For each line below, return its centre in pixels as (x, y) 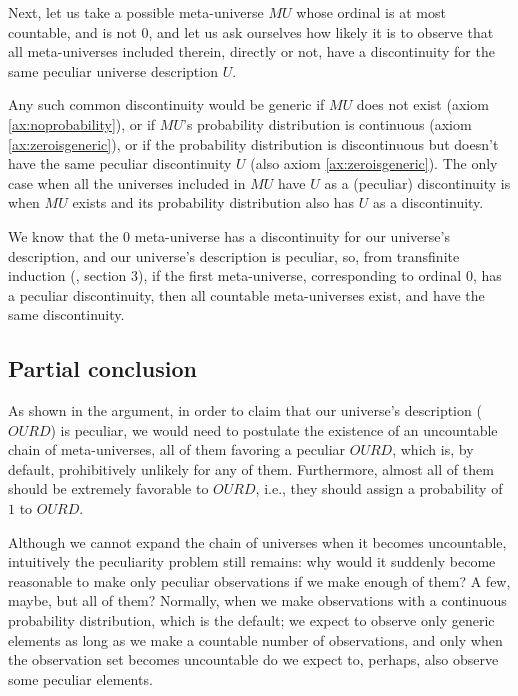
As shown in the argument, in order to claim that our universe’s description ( (245, 410)
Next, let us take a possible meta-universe (136, 12)
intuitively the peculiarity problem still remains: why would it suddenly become (252, 561)
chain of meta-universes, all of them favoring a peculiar (177, 449)
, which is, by (433, 449)
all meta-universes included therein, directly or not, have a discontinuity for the (251, 51)
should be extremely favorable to (108, 488)
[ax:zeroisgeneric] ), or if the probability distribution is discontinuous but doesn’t (253, 143)
